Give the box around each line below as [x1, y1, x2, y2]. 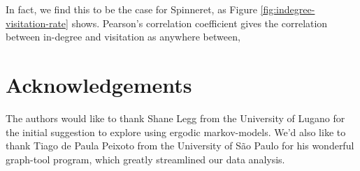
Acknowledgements [6, 70, 192, 98]
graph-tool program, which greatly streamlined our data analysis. [6, 151, 285, 166]
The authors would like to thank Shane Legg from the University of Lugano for [6, 110, 345, 125]
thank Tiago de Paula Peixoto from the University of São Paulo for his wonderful [6, 138, 354, 153]
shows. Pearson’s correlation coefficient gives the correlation [71, 15, 328, 30]
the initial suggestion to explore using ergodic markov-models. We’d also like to [6, 124, 346, 139]
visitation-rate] [6, 15, 69, 30]
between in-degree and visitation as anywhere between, [6, 29, 240, 44]
